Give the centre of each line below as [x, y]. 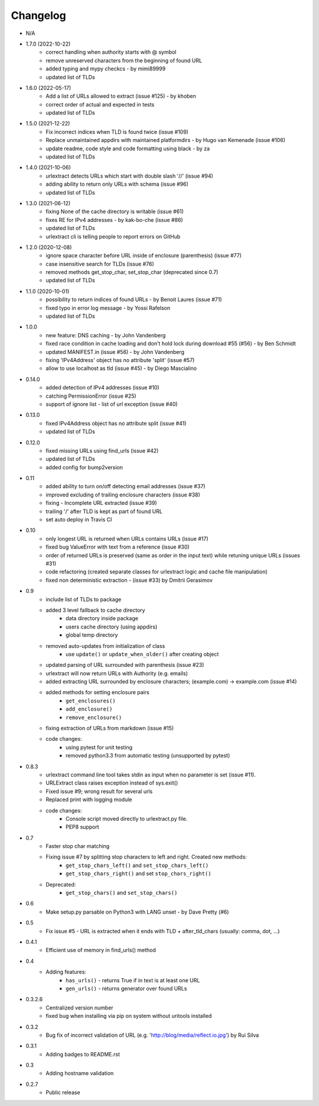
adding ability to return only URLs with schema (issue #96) [117, 184]
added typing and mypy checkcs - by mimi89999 [106, 69]
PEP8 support [83, 827]
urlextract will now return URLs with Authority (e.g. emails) [117, 673]
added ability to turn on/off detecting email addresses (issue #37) [126, 486]
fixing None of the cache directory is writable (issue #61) [115, 212]
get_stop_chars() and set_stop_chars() [122, 893]
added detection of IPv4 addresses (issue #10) [102, 388]
